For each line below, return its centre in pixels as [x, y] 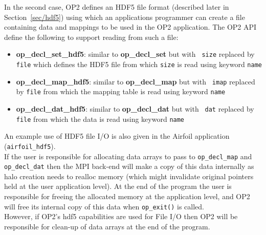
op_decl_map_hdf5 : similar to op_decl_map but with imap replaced [136, 81]
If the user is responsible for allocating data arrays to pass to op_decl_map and [128, 156]
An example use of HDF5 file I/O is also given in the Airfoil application [117, 136]
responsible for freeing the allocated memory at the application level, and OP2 [127, 196]
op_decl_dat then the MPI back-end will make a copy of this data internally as [129, 166]
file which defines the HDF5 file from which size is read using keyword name [139, 64]
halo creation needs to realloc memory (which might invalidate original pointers [129, 176]
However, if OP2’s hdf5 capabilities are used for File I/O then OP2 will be [121, 216]
